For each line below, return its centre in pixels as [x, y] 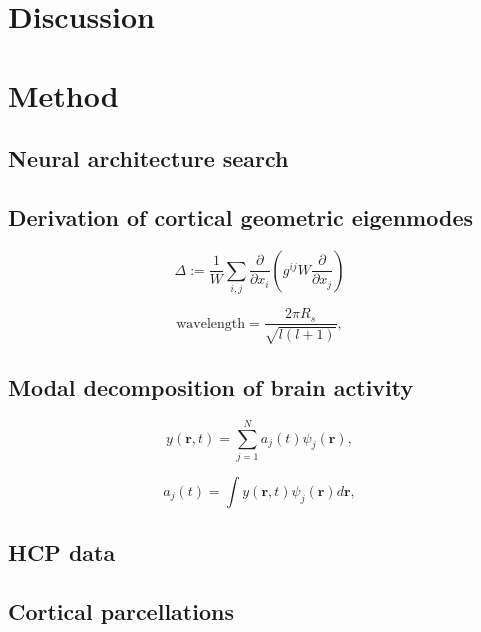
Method [63, 94]
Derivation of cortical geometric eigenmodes [240, 216]
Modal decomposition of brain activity [211, 386]
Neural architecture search [148, 158]
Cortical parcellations [121, 611]
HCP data [62, 552]
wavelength [211, 323]
